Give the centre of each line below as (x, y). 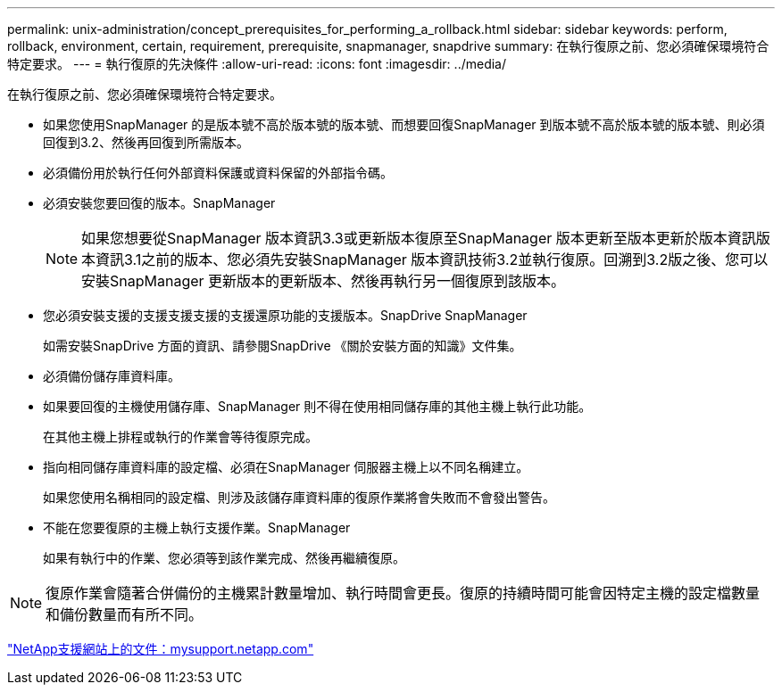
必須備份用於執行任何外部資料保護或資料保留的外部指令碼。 (218, 173)
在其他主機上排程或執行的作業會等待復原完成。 (180, 437)
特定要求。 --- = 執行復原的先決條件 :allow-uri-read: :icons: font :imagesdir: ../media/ (257, 64)
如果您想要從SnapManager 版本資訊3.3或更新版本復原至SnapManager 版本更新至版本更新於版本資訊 (419, 238)
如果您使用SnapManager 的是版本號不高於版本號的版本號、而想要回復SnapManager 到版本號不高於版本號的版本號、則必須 (404, 124)
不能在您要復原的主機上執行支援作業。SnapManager (197, 527)
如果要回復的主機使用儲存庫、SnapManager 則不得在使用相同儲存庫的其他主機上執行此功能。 (317, 406)
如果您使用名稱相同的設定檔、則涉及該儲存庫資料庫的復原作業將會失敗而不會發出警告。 (299, 497)
